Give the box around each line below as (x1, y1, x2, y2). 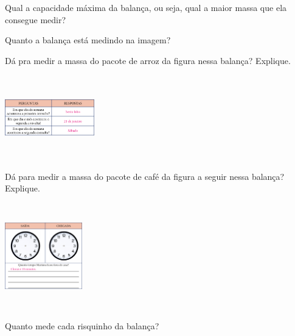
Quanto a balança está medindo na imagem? (5, 34, 171, 46)
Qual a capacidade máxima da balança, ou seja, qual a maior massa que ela (5, 1, 287, 13)
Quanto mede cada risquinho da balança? (5, 319, 159, 332)
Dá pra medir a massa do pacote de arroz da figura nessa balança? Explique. (5, 54, 291, 66)
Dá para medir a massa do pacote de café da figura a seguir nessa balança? (5, 170, 285, 182)
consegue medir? (5, 13, 66, 26)
